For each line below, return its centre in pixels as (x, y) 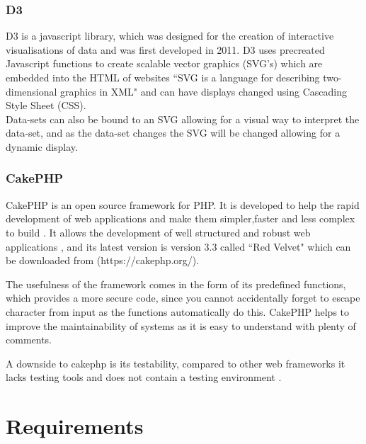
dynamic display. (42, 146)
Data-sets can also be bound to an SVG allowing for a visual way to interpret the (183, 119)
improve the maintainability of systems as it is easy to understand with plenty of (181, 325)
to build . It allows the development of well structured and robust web (158, 232)
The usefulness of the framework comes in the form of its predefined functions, (176, 284)
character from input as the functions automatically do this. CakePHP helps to (178, 311)
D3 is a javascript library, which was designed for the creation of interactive (170, 36)
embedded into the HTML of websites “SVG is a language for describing (163, 77)
